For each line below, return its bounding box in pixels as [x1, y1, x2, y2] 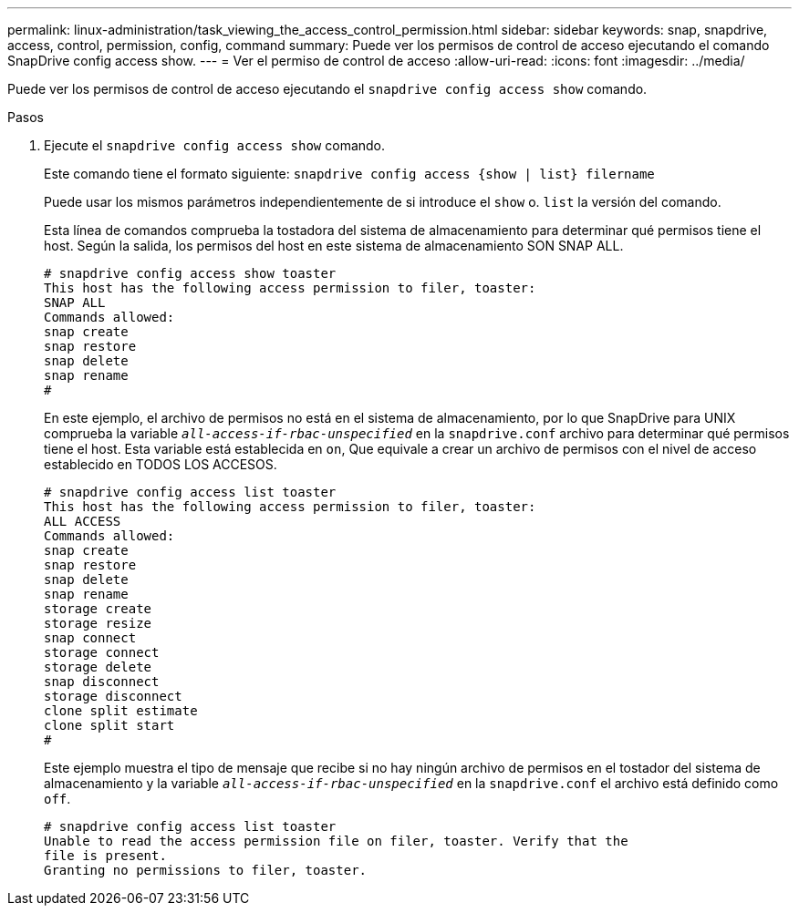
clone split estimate [44, 703, 198, 718]
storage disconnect [44, 689, 182, 703]
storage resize [44, 616, 152, 631]
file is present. [44, 848, 167, 863]
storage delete [44, 660, 152, 674]
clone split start [44, 718, 175, 733]
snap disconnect [44, 674, 160, 689]
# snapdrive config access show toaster [44, 266, 337, 281]
